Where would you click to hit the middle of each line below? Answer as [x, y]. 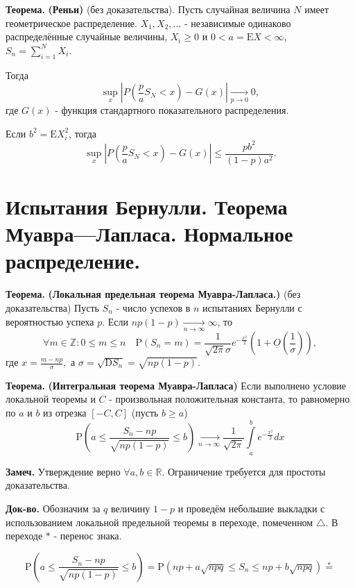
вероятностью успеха [50, 321]
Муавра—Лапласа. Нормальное [149, 234]
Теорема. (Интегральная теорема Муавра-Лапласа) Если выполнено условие [176, 385]
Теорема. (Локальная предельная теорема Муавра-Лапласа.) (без [153, 294]
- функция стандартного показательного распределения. [172, 110]
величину [130, 508]
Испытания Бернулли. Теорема [147, 207]
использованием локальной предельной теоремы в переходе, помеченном [159, 522]
